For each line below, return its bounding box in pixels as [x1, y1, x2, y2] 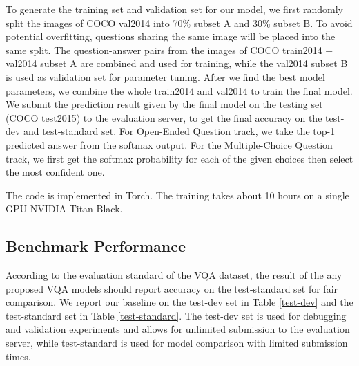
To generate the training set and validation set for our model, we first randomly [6, 2, 343, 16]
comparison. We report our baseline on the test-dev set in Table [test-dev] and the [6, 295, 353, 309]
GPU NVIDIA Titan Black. [6, 201, 123, 216]
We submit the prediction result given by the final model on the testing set [6, 97, 323, 111]
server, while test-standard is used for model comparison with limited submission [6, 336, 348, 350]
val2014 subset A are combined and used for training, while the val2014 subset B [6, 56, 348, 71]
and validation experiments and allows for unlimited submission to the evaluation [6, 322, 350, 336]
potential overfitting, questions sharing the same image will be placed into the [6, 29, 336, 44]
